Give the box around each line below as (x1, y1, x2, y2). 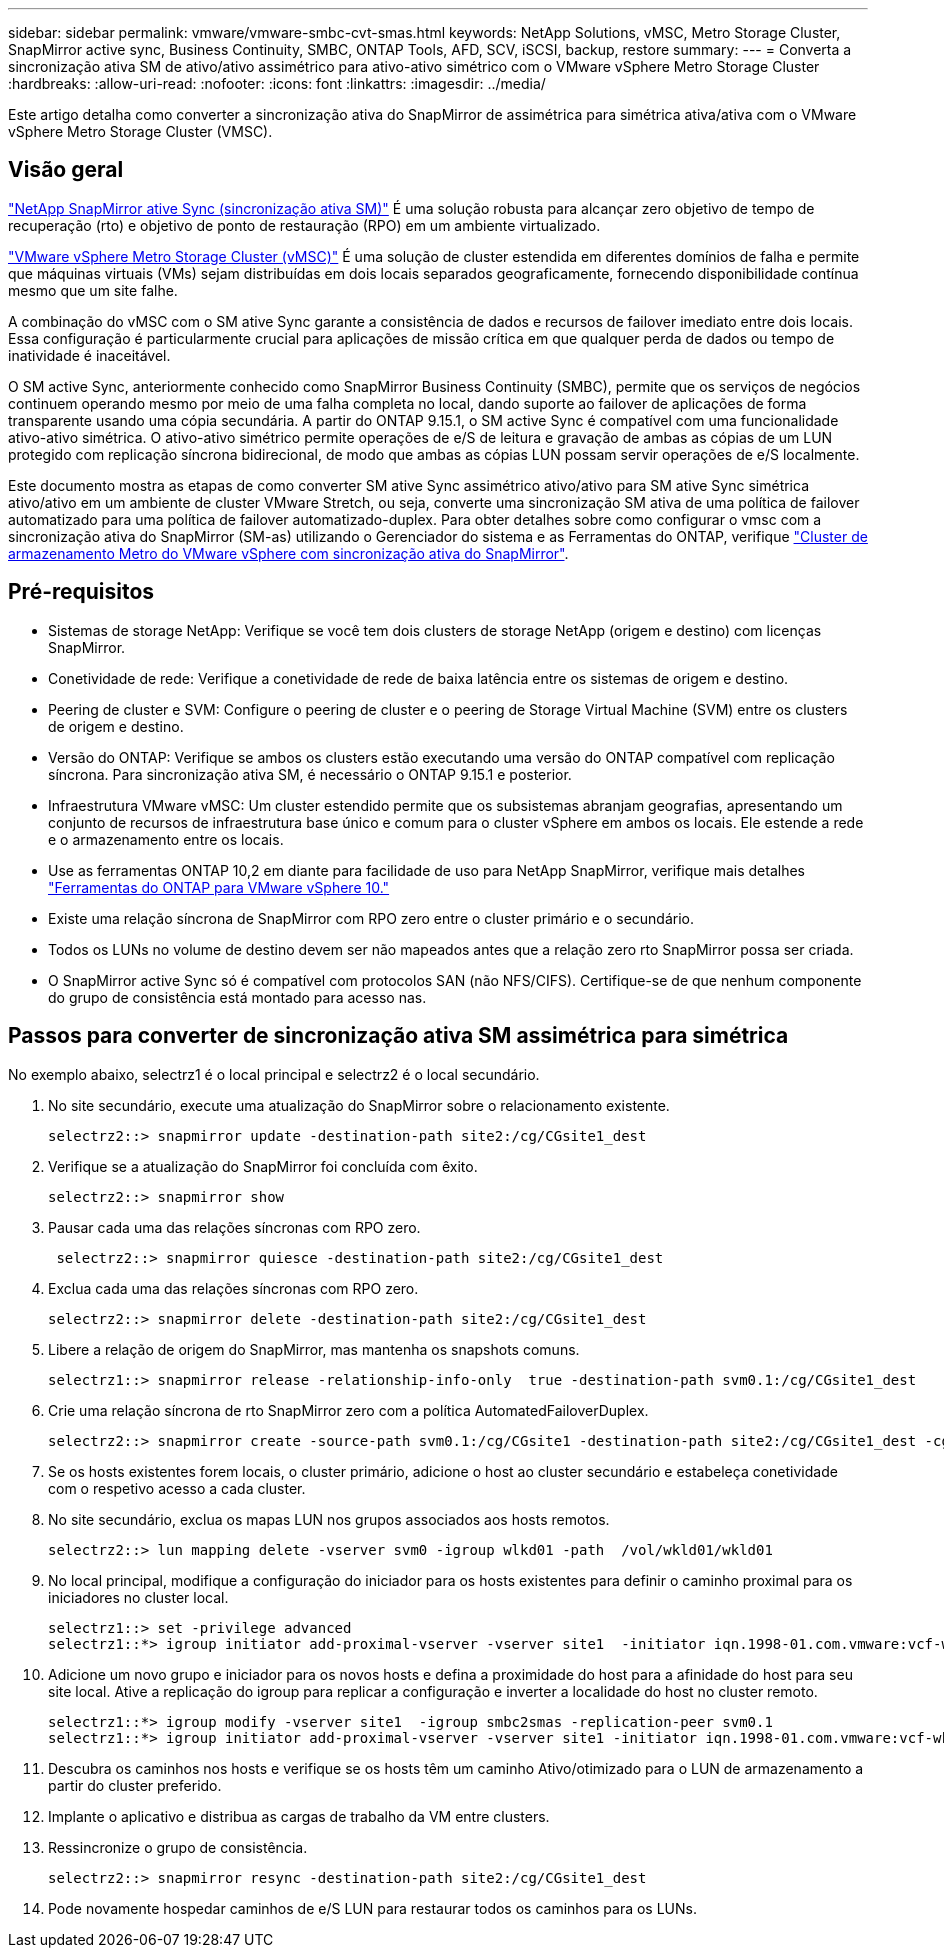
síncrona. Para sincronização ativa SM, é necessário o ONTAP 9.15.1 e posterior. (48, 765, 572, 783)
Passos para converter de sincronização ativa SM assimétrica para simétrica (8, 1023, 789, 1049)
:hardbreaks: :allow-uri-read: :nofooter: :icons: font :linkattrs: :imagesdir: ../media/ (8, 75, 546, 92)
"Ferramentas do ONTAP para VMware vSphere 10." (48, 878, 390, 896)
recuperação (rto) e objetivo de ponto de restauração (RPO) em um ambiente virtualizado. (8, 216, 601, 234)
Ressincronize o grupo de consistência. (48, 1838, 308, 1856)
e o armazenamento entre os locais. (48, 830, 284, 848)
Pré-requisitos (8, 579, 155, 605)
